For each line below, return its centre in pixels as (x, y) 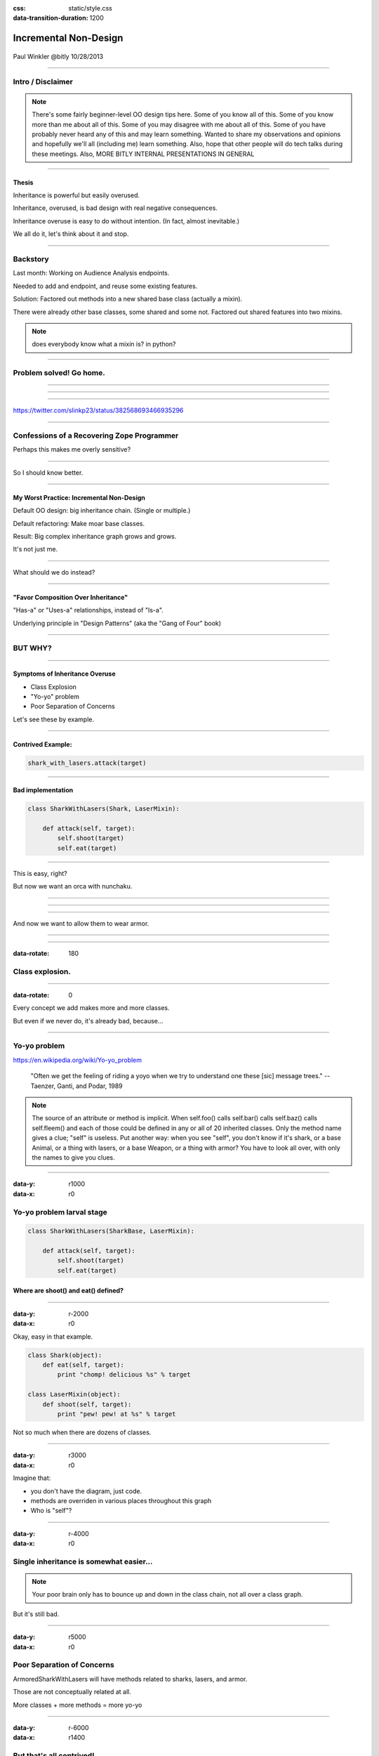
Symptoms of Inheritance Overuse (64, 674)
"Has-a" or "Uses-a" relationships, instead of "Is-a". (88, 610)
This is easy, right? (40, 873)
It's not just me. (35, 549)
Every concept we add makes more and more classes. (91, 1008)
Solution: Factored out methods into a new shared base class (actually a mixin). (128, 299)
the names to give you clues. (73, 1157)
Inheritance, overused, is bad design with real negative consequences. (115, 208)
